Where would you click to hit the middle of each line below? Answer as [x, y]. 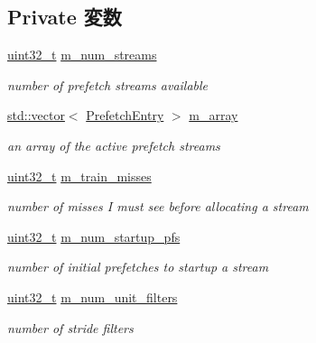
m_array [214, 115]
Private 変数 [65, 17]
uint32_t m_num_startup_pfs [94, 236]
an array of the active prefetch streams [114, 145]
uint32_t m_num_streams [82, 55]
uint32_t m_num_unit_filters [93, 297]
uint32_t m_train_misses [79, 176]
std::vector [36, 115]
